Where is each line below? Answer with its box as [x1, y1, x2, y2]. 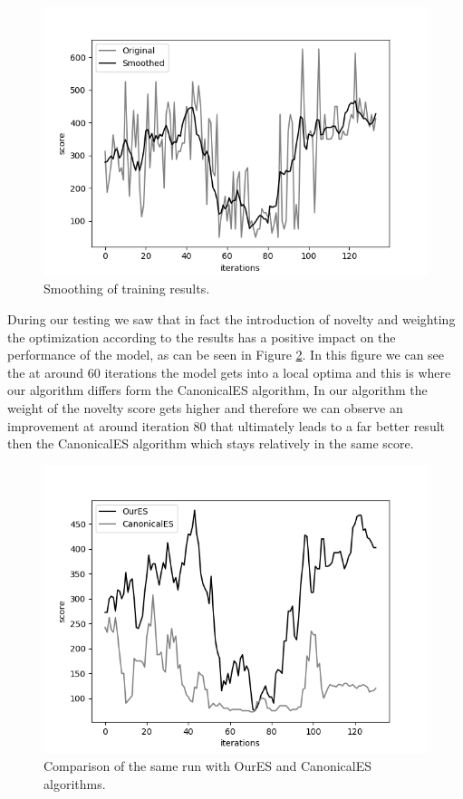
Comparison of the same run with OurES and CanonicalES [43, 756, 371, 775]
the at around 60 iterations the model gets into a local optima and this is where [7, 362, 451, 381]
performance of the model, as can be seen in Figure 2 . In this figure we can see [7, 345, 445, 364]
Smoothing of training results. [43, 279, 210, 298]
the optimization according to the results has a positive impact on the [7, 327, 396, 346]
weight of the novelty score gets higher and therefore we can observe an [7, 398, 403, 417]
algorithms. [43, 774, 106, 793]
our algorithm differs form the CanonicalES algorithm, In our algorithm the [7, 380, 428, 399]
